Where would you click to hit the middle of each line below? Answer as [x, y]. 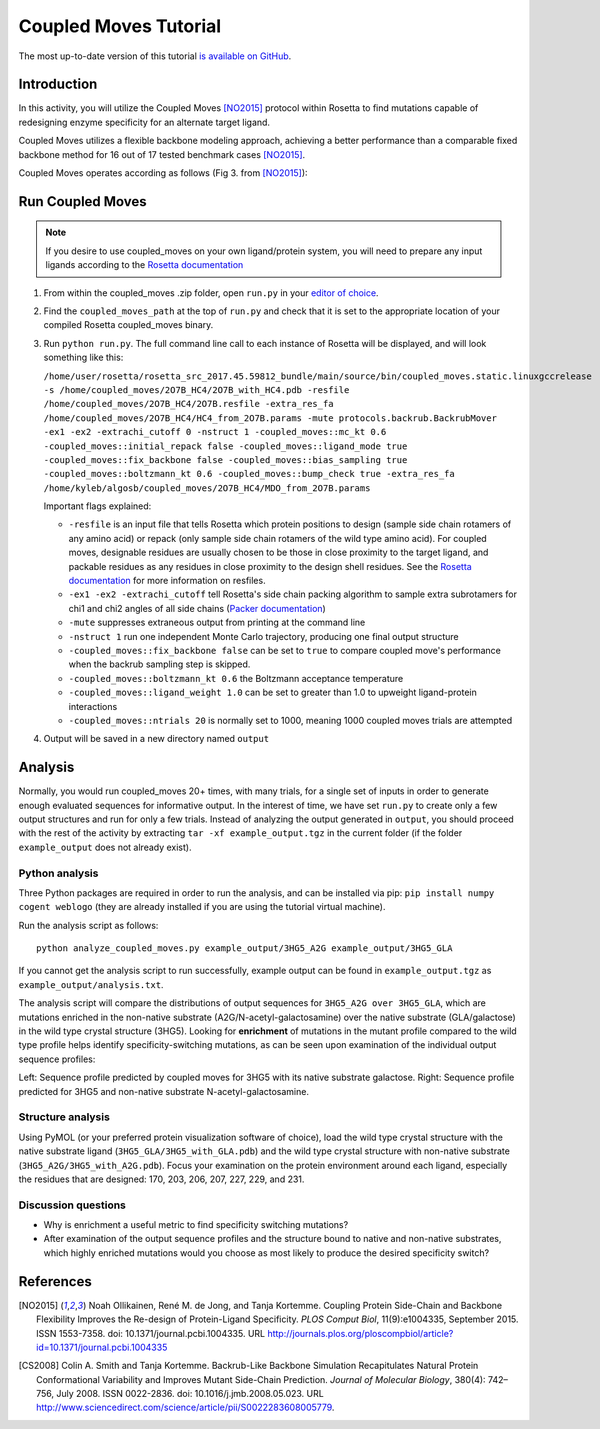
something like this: [83, 357]
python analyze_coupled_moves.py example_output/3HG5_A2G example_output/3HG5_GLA [244, 948]
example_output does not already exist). [105, 847]
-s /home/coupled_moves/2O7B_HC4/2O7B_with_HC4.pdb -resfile [196, 389]
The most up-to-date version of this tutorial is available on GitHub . [155, 56]
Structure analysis [64, 1117]
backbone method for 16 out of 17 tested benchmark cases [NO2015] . [162, 154]
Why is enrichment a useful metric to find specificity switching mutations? [196, 1225]
